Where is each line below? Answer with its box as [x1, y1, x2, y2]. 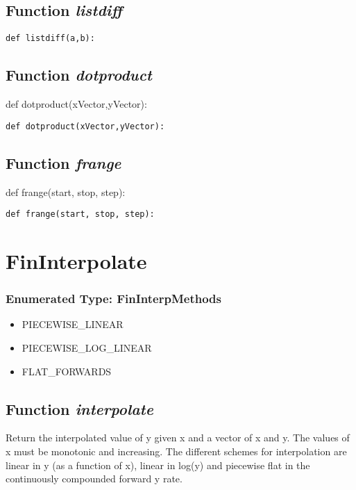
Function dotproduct [6, 64, 152, 85]
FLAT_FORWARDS [22, 364, 112, 378]
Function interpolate [6, 398, 153, 419]
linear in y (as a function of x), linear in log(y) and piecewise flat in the [6, 457, 310, 472]
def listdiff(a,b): [6, 33, 95, 44]
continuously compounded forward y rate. [6, 471, 183, 486]
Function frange [6, 152, 121, 173]
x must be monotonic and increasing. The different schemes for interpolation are [6, 443, 347, 458]
